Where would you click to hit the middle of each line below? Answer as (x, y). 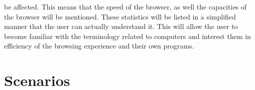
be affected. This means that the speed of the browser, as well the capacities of (125, 6)
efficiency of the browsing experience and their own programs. (99, 46)
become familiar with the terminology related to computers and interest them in (127, 36)
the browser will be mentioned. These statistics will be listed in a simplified (120, 16)
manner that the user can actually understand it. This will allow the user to (121, 26)
